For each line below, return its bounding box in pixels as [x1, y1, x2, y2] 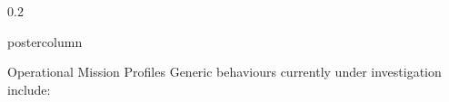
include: [7, 79, 51, 98]
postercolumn [7, 32, 83, 51]
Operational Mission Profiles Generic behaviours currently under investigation [7, 62, 442, 81]
